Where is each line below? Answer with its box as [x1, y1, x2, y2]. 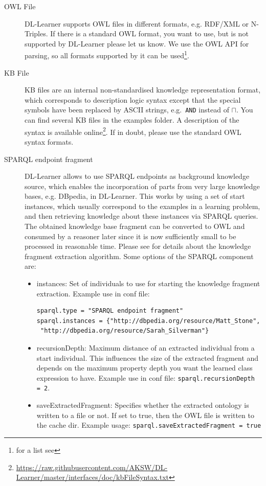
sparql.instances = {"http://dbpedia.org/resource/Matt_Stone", [36, 317, 260, 325]
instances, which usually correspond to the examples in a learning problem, [25, 200, 260, 211]
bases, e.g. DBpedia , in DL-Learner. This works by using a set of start [25, 191, 245, 201]
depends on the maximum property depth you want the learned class [36, 362, 253, 373]
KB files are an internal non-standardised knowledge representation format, [25, 84, 261, 95]
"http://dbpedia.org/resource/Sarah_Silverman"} [40, 327, 209, 335]
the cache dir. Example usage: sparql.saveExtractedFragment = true [36, 420, 261, 430]
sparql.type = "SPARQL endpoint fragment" [36, 307, 184, 315]
